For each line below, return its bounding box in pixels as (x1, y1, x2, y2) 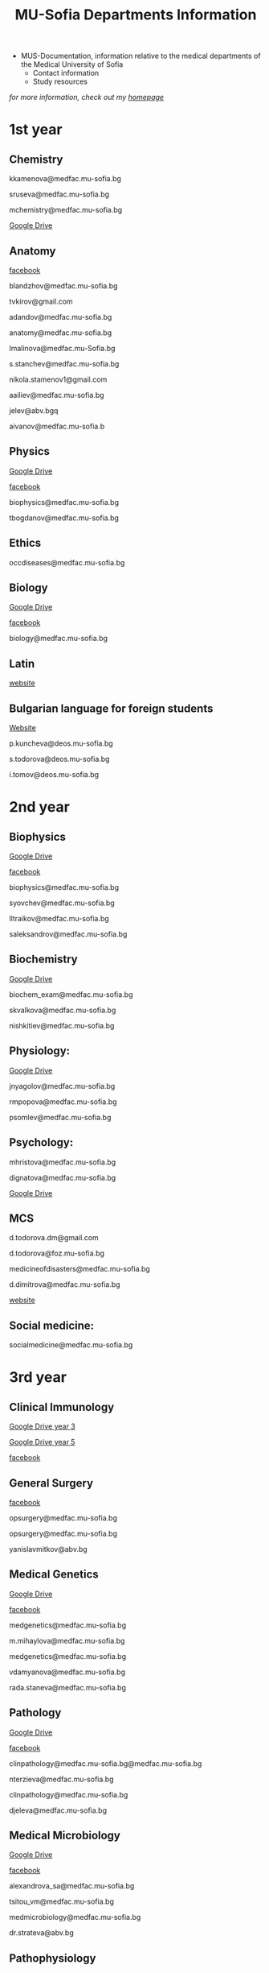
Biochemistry (9, 953, 79, 966)
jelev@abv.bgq (9, 406, 59, 416)
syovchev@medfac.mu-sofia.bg (9, 898, 115, 908)
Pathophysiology (9, 1951, 96, 1965)
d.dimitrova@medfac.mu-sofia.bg (9, 1280, 120, 1289)
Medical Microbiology (9, 1828, 121, 1842)
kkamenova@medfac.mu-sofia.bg (9, 174, 121, 184)
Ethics (9, 536, 42, 550)
